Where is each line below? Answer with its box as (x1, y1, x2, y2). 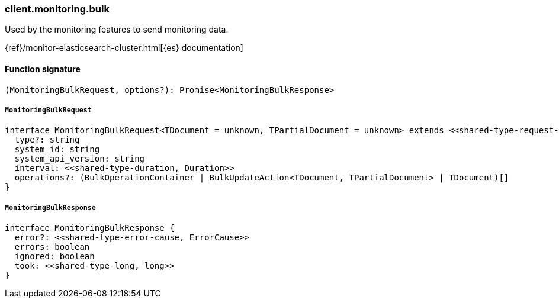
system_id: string (14, 144, 100, 154)
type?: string (14, 135, 80, 145)
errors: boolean (14, 242, 90, 252)
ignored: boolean (14, 252, 95, 262)
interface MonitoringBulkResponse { (5, 223, 175, 233)
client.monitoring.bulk (5, 3, 110, 15)
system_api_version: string (14, 154, 145, 164)
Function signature (5, 63, 81, 74)
